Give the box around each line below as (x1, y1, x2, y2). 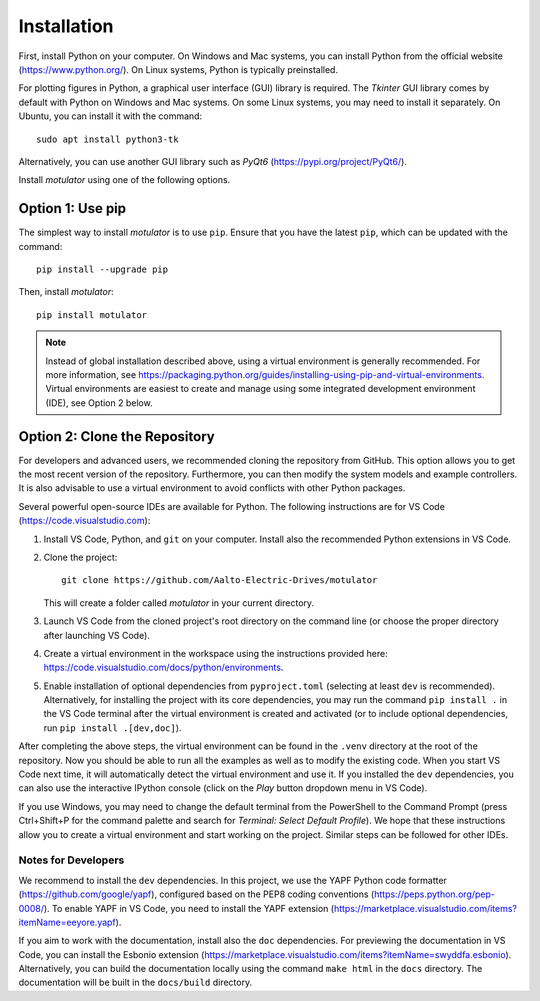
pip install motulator (36, 309, 148, 320)
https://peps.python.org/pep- (373, 888, 495, 900)
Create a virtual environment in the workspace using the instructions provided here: (43, 647, 389, 659)
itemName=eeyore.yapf (18, 916, 117, 928)
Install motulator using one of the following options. (18, 174, 231, 186)
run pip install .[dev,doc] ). (43, 721, 182, 734)
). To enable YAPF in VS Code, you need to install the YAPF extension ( (43, 902, 335, 914)
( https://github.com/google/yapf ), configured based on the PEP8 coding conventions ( (18, 888, 375, 900)
